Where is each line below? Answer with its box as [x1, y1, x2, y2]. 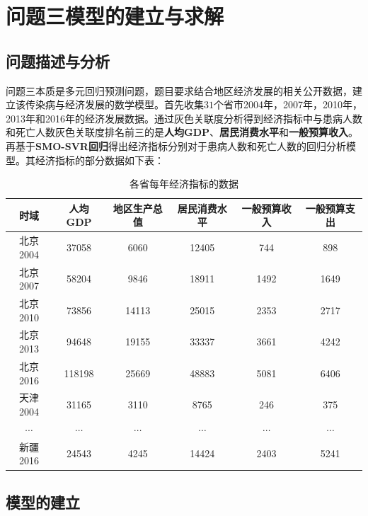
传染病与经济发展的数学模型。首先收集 [25, 97, 204, 112]
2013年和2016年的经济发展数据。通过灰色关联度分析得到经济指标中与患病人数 [6, 110, 362, 125]
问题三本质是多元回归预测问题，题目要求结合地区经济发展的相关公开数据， [6, 83, 352, 98]
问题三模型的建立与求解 [6, 1, 224, 30]
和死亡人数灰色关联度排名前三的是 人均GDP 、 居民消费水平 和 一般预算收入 [6, 125, 349, 139]
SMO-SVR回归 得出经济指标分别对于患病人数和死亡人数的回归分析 [35, 138, 346, 153]
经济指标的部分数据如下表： [35, 152, 164, 167]
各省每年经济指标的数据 [130, 176, 238, 191]
